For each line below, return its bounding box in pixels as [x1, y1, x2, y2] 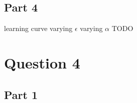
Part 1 [4, 86, 38, 102]
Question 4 [4, 52, 80, 72]
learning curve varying [4, 23, 73, 33]
